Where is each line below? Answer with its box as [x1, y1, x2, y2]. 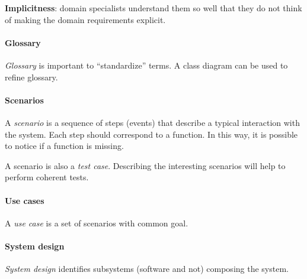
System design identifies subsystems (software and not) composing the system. [5, 262, 289, 275]
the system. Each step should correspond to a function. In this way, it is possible [5, 128, 298, 140]
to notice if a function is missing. [5, 139, 124, 152]
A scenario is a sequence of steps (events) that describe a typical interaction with [5, 116, 300, 128]
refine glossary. [5, 70, 58, 83]
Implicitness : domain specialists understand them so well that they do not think [5, 2, 302, 14]
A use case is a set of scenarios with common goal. [5, 216, 188, 229]
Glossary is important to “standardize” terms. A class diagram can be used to [5, 59, 288, 71]
